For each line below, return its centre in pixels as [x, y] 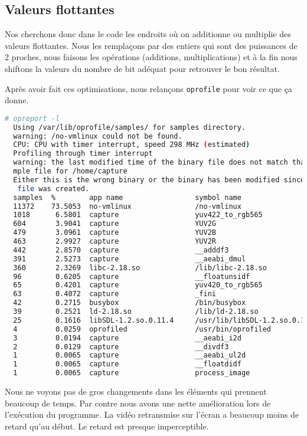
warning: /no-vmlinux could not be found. [98, 136]
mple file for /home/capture [70, 171]
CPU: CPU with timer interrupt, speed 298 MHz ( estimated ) [132, 145]
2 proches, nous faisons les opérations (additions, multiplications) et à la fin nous [151, 57]
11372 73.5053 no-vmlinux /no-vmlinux [127, 206]
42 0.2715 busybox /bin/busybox [130, 303]
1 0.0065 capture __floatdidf [127, 364]
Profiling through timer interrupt [83, 154]
